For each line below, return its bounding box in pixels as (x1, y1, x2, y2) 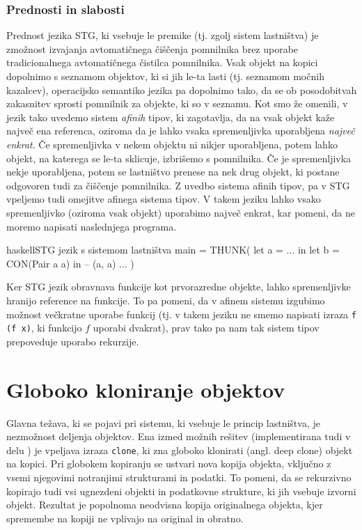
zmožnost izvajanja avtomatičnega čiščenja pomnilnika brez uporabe (6, 41, 299, 56)
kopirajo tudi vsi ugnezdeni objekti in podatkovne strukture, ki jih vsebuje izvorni (6, 483, 356, 498)
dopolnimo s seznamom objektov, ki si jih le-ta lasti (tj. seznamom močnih (6, 69, 324, 83)
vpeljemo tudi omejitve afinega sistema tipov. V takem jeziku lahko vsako (6, 192, 321, 206)
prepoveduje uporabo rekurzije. (6, 334, 139, 348)
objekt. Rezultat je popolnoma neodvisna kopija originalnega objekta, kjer (6, 497, 323, 512)
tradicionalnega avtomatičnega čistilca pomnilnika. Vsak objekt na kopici (6, 55, 318, 70)
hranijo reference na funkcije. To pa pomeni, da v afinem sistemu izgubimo (6, 293, 325, 307)
